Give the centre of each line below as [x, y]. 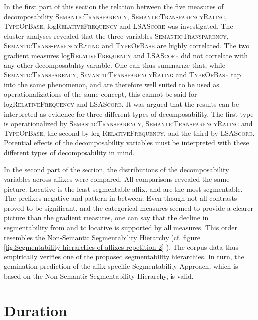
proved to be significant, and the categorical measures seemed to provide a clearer [129, 208]
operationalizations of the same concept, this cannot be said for [101, 94]
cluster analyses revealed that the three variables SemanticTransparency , [116, 35]
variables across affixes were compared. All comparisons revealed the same [117, 179]
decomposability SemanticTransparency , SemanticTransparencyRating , [116, 16]
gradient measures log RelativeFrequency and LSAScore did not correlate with [126, 55]
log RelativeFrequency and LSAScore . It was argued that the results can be [122, 103]
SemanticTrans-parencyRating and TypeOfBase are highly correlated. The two [127, 45]
